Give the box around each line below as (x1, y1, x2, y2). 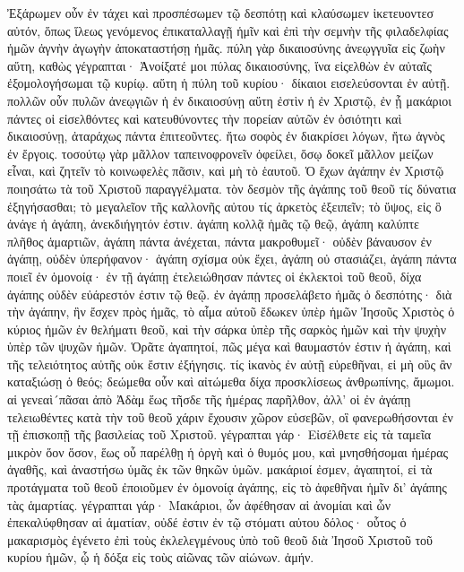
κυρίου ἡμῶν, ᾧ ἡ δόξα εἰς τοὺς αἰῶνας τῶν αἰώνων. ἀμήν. (7, 548, 314, 567)
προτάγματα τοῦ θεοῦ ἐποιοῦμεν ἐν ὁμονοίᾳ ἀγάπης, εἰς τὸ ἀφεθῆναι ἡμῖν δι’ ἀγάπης (7, 478, 447, 497)
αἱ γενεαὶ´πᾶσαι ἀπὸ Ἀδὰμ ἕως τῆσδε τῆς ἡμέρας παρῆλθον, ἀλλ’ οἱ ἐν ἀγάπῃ (7, 390, 411, 409)
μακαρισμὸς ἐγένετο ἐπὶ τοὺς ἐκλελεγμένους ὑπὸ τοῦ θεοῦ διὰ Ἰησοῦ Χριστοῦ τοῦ (7, 530, 434, 549)
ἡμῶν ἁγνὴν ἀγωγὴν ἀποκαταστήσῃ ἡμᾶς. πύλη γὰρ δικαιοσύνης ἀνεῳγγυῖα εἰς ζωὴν (7, 39, 445, 57)
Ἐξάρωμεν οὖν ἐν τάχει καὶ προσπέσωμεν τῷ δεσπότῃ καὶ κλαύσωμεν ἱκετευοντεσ (7, 4, 434, 22)
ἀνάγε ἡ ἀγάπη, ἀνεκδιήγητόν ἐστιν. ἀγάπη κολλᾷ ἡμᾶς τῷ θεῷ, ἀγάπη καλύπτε (7, 214, 419, 233)
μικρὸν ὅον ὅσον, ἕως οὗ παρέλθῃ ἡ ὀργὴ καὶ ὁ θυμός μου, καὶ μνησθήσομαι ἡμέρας (7, 442, 449, 461)
